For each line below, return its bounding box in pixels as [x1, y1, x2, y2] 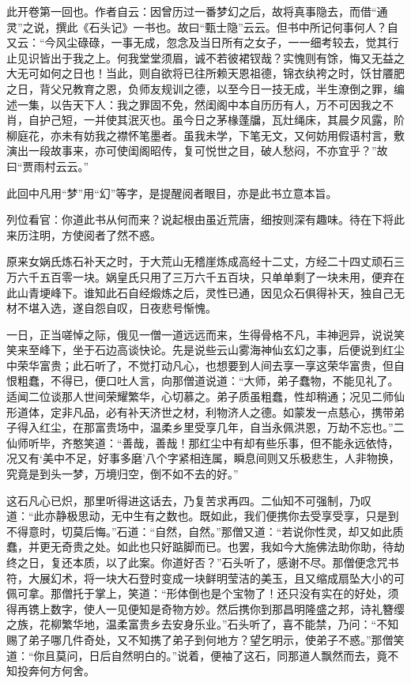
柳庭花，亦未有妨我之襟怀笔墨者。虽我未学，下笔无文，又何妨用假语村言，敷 [6, 126, 405, 143]
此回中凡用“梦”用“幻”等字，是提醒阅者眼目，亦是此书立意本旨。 [6, 184, 337, 201]
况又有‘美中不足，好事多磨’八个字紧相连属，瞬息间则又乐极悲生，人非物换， [6, 450, 400, 466]
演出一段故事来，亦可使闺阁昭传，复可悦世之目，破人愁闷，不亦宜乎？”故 [6, 142, 388, 159]
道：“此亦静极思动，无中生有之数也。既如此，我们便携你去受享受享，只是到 [6, 508, 399, 524]
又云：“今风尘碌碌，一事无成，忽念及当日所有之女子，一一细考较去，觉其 [6, 34, 388, 51]
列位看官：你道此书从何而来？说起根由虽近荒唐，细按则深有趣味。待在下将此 [6, 211, 405, 228]
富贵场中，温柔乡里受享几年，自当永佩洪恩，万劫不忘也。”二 [94, 419, 405, 436]
